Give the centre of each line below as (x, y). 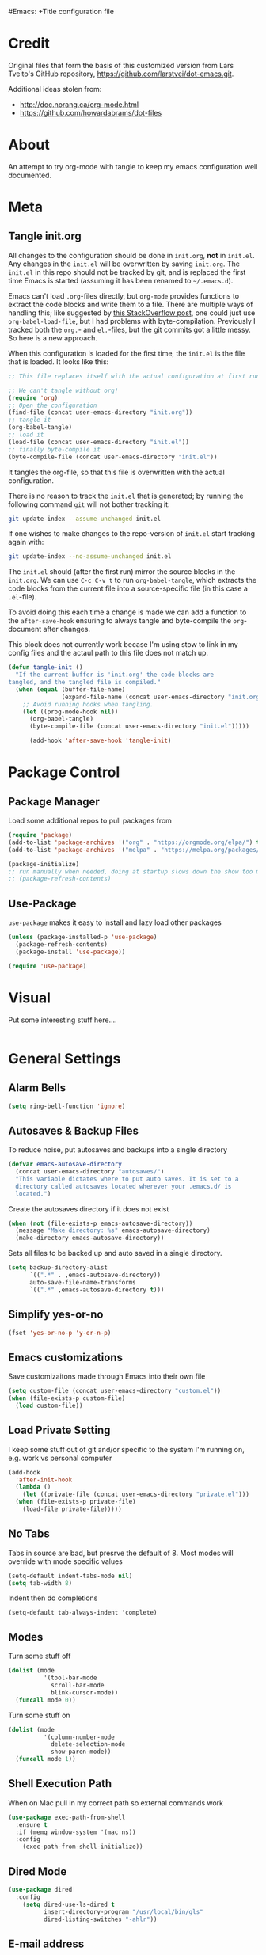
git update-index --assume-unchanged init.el (84, 519)
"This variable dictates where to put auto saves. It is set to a (127, 1179)
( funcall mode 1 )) (46, 1759)
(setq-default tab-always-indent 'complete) (83, 1613)
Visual (30, 998)
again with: (26, 542)
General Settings (65, 1058)
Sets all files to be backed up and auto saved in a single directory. (115, 1253)
